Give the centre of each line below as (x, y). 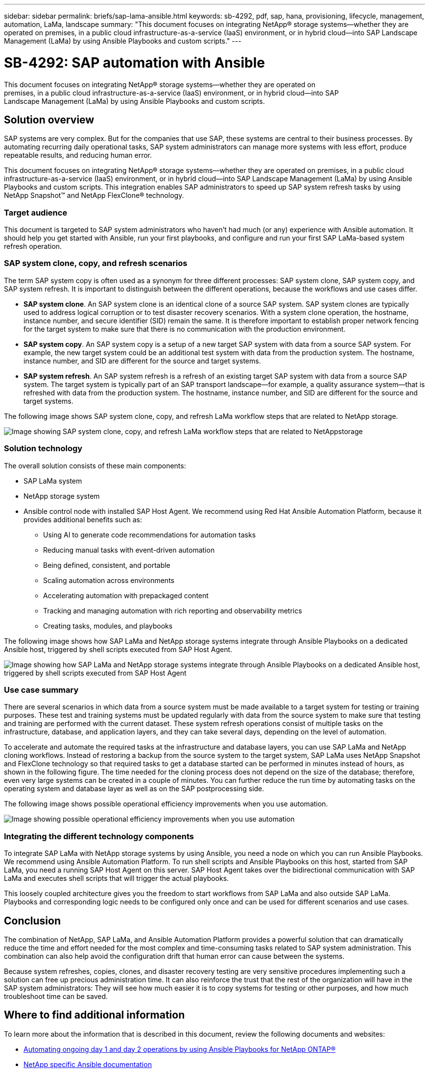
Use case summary (41, 690)
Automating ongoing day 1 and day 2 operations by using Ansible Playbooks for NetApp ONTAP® (179, 1049)
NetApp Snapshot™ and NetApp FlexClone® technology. (94, 195)
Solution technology (43, 449)
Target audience (36, 212)
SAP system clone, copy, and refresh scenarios (96, 263)
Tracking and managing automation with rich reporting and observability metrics (173, 610)
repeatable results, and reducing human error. (78, 155)
